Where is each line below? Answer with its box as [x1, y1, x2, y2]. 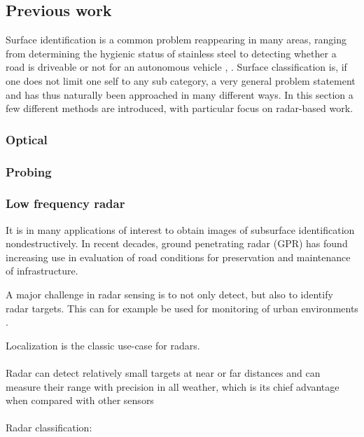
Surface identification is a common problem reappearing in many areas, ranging [6, 32, 346, 47]
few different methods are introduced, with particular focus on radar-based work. [6, 101, 353, 116]
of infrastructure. [6, 263, 78, 278]
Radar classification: [6, 420, 92, 435]
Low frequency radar [6, 195, 125, 212]
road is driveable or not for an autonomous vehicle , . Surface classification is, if [6, 60, 347, 74]
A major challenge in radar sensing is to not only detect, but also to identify [6, 287, 333, 302]
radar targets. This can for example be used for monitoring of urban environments [6, 300, 358, 315]
